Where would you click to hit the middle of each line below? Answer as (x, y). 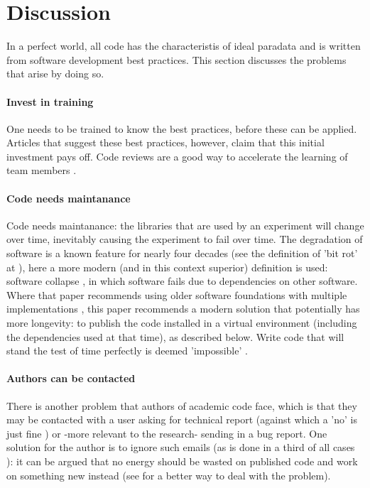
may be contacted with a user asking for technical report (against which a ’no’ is (182, 419)
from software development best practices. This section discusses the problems (176, 59)
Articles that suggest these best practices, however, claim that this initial (165, 142)
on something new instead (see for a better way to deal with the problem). (169, 475)
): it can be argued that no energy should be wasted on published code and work (182, 461)
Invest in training (50, 101)
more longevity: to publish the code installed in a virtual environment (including (182, 323)
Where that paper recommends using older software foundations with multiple (177, 294)
